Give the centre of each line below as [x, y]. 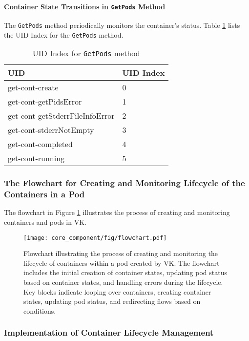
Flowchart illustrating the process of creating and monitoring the [121, 253]
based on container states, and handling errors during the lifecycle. [123, 282]
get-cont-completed [40, 144]
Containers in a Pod [44, 194]
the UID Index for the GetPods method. [64, 34]
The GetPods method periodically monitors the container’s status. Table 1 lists [122, 25]
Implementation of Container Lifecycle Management [109, 332]
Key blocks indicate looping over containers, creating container [117, 291]
